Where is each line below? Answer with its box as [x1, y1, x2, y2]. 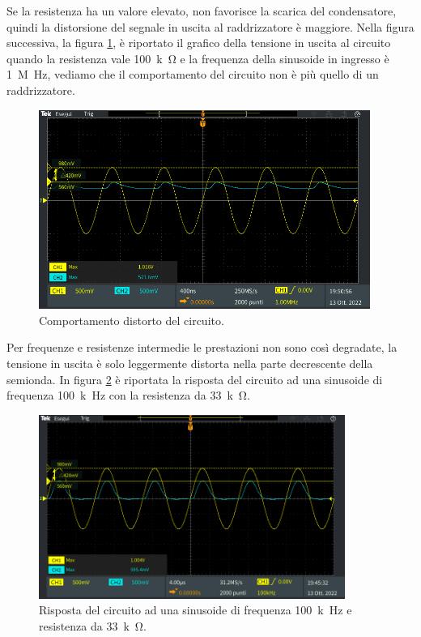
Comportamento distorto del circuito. [39, 311, 224, 328]
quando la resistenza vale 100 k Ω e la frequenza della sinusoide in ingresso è [6, 49, 389, 66]
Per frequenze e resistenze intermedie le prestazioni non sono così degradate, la [6, 339, 398, 356]
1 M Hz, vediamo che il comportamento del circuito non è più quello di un [6, 66, 379, 83]
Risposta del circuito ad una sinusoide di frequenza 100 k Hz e [39, 601, 352, 618]
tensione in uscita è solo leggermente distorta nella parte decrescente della [6, 355, 373, 371]
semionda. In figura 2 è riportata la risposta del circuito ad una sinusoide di [6, 370, 383, 387]
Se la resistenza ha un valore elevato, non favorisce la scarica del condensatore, [6, 2, 397, 19]
